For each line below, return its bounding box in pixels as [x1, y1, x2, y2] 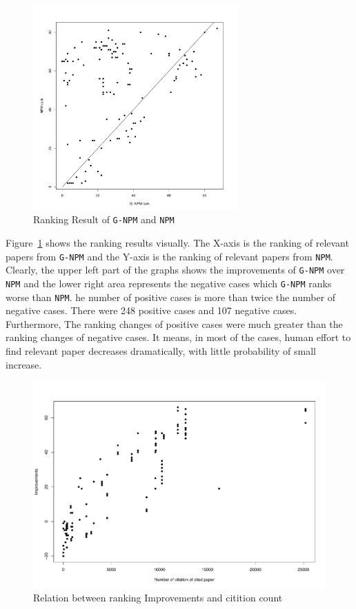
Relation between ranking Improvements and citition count [33, 590, 283, 604]
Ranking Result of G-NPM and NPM [33, 212, 175, 227]
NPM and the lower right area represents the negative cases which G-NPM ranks [6, 276, 332, 290]
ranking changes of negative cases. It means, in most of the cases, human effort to [6, 330, 351, 344]
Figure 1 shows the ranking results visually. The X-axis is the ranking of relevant [6, 236, 349, 250]
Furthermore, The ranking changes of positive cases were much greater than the [6, 316, 343, 331]
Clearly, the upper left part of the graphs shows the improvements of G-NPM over [6, 262, 345, 277]
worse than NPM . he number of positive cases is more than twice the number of [6, 289, 336, 304]
